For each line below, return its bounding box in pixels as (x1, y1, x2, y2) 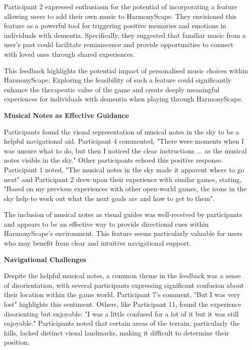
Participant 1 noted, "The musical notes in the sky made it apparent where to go (4, 164, 244, 174)
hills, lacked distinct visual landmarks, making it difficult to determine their (4, 327, 229, 337)
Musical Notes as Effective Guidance (4, 110, 129, 120)
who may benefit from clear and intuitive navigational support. (4, 238, 191, 248)
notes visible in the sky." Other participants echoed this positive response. (4, 155, 223, 165)
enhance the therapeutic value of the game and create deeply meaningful (4, 84, 220, 94)
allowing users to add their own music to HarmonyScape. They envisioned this (4, 11, 237, 21)
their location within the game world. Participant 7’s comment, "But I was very (4, 289, 240, 300)
